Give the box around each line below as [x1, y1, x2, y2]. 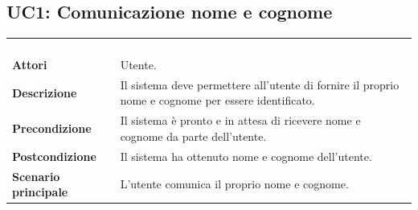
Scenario [12, 167, 60, 184]
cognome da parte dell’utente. [120, 127, 267, 144]
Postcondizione [12, 147, 96, 164]
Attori [12, 56, 47, 72]
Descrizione [12, 84, 77, 101]
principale [12, 183, 68, 200]
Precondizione [12, 120, 92, 137]
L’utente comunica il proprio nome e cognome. [120, 175, 349, 192]
